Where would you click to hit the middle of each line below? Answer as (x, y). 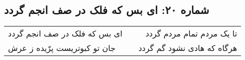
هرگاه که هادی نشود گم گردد (188, 48)
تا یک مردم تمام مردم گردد (191, 33)
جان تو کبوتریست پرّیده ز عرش (62, 48)
